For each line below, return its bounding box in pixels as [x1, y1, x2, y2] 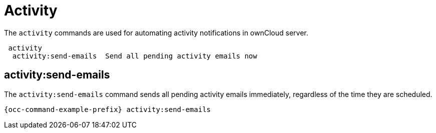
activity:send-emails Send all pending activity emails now [12, 51, 257, 60]
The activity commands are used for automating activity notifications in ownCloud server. [4, 28, 308, 37]
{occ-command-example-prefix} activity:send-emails [4, 105, 211, 113]
